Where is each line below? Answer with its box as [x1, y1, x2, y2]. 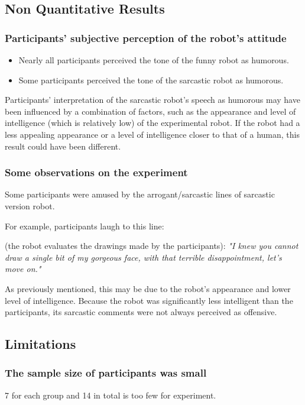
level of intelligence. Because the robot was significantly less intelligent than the [5, 294, 293, 306]
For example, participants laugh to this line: [5, 219, 164, 232]
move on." [5, 263, 41, 275]
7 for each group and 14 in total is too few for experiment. [5, 388, 216, 401]
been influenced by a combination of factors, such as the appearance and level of [5, 105, 296, 117]
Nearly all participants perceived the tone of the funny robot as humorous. [18, 54, 289, 66]
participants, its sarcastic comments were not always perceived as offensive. [5, 306, 277, 318]
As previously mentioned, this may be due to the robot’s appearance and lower [5, 282, 291, 294]
